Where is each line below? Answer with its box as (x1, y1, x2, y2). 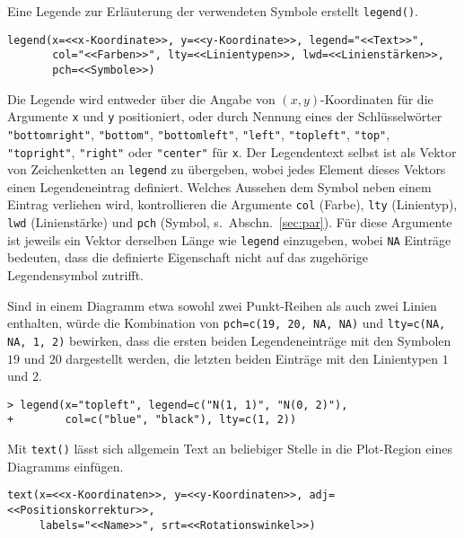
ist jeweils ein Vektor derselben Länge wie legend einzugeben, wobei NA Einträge (7, 230, 451, 249)
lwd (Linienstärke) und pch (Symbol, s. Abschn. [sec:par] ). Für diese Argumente (7, 213, 452, 232)
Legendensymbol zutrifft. (7, 266, 144, 284)
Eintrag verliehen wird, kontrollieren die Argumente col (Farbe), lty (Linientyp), (7, 195, 458, 214)
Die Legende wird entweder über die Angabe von (7, 89, 276, 108)
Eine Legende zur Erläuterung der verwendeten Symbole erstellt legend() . (7, 2, 418, 20)
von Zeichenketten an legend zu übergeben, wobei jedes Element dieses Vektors (7, 160, 446, 179)
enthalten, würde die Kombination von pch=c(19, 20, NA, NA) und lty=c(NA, (7, 313, 446, 332)
